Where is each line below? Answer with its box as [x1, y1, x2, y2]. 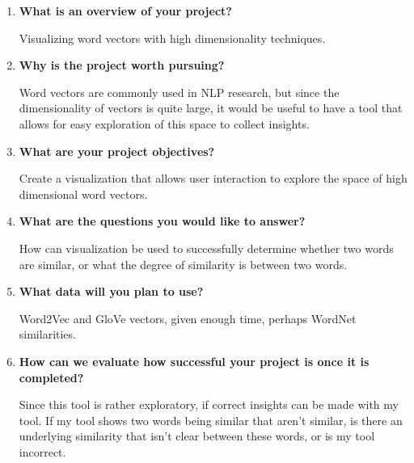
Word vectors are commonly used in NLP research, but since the [19, 83, 340, 100]
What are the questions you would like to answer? [19, 213, 306, 229]
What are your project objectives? [19, 142, 215, 159]
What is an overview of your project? [19, 2, 232, 19]
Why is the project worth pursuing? [19, 57, 225, 74]
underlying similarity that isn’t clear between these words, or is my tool [19, 427, 375, 444]
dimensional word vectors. [19, 185, 148, 202]
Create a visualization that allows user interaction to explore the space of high [19, 170, 408, 187]
